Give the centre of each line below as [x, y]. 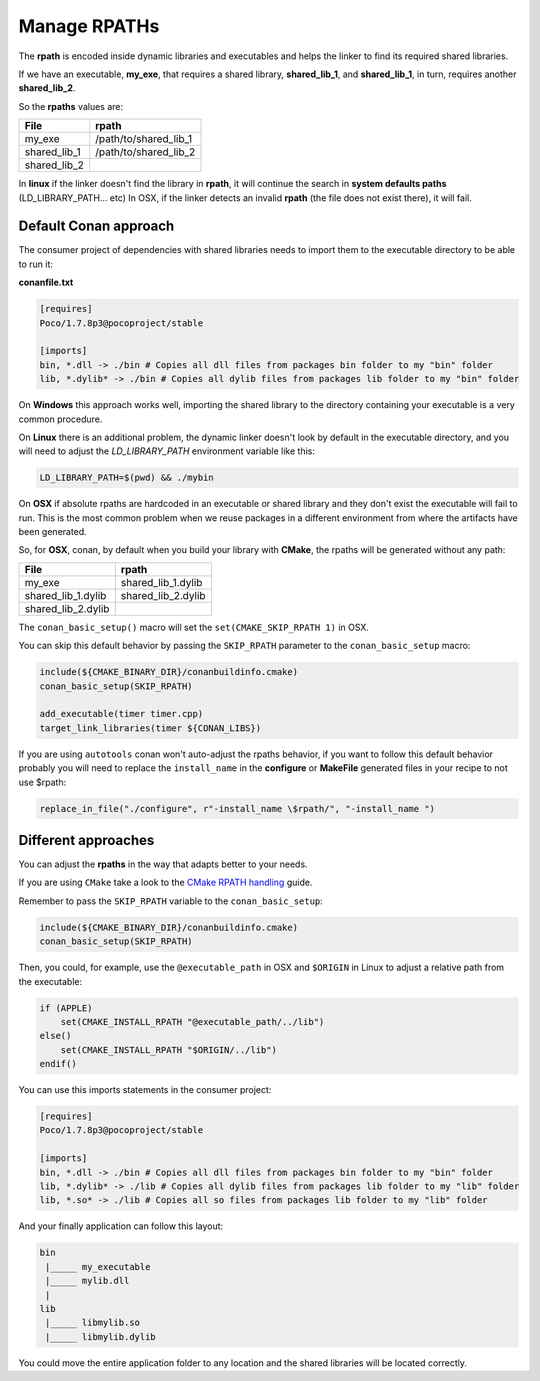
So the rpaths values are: [71, 106]
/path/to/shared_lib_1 [144, 139]
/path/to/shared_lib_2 [145, 152]
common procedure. [60, 419]
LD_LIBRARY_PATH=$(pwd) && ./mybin [126, 478]
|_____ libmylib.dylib [101, 1336]
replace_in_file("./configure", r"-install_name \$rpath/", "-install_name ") [237, 808]
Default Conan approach [96, 226]
